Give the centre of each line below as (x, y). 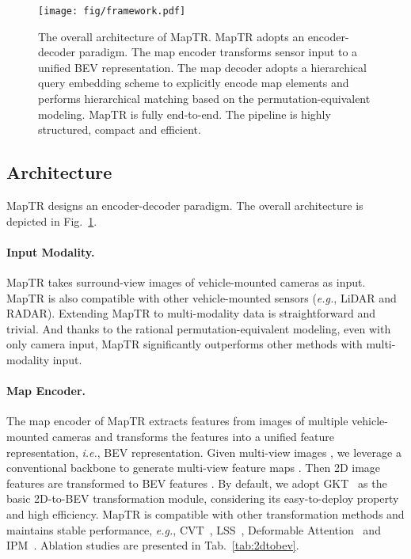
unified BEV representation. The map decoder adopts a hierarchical (202, 67)
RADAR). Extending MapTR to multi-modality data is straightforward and (191, 313)
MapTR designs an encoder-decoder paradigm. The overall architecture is (185, 205)
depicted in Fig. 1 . (52, 221)
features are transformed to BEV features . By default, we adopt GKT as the (197, 483)
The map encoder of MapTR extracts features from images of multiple (177, 421)
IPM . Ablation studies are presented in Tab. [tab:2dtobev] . (153, 545)
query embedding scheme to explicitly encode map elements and (194, 83)
